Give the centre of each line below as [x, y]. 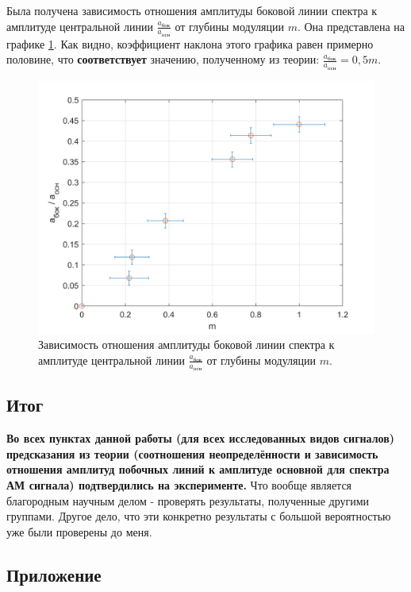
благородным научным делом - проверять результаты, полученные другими [188, 500]
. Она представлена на [351, 26]
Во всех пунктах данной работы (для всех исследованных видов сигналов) [201, 438]
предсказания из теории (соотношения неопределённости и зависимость [192, 453]
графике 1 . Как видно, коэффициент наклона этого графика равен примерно [190, 43]
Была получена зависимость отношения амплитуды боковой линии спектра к [192, 10]
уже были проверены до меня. [79, 531]
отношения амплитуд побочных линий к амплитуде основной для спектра [198, 469]
